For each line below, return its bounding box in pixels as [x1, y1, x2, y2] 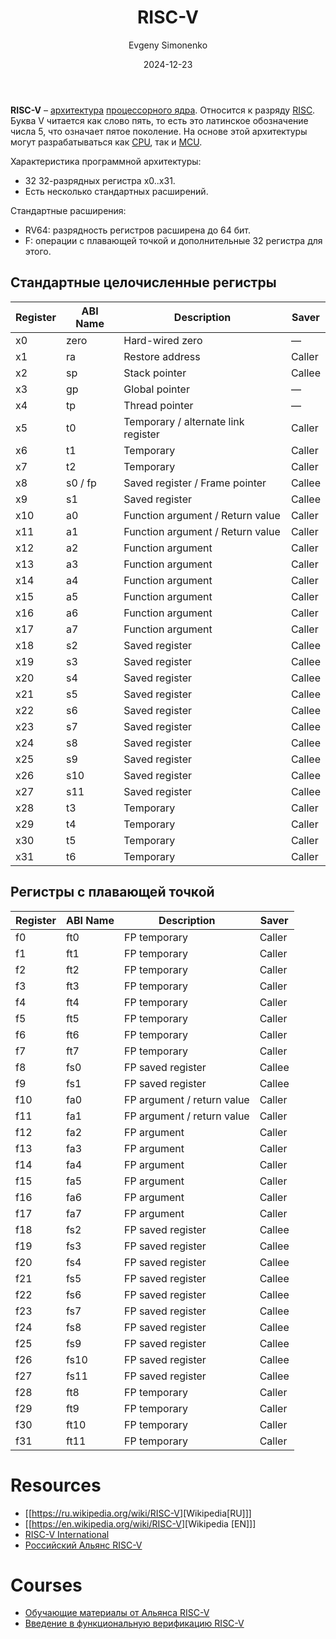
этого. [24, 245, 52, 257]
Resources [10, 1474, 102, 1496]
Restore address [123, 349, 201, 363]
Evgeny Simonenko [128, 39, 208, 51]
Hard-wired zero [123, 333, 203, 347]
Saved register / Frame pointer [123, 476, 267, 490]
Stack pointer [123, 366, 187, 380]
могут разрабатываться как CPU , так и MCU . [10, 136, 203, 148]
